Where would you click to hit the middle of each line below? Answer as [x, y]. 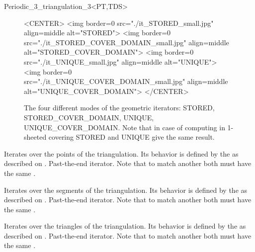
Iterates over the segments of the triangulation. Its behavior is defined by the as [126, 190]
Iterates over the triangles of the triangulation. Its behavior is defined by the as [125, 226]
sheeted [35, 137]
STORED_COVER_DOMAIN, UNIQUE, [89, 117]
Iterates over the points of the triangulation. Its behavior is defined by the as [121, 153]
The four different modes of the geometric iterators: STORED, [119, 108]
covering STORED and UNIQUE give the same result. [131, 137]
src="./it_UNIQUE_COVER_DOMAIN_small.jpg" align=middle [126, 81]
